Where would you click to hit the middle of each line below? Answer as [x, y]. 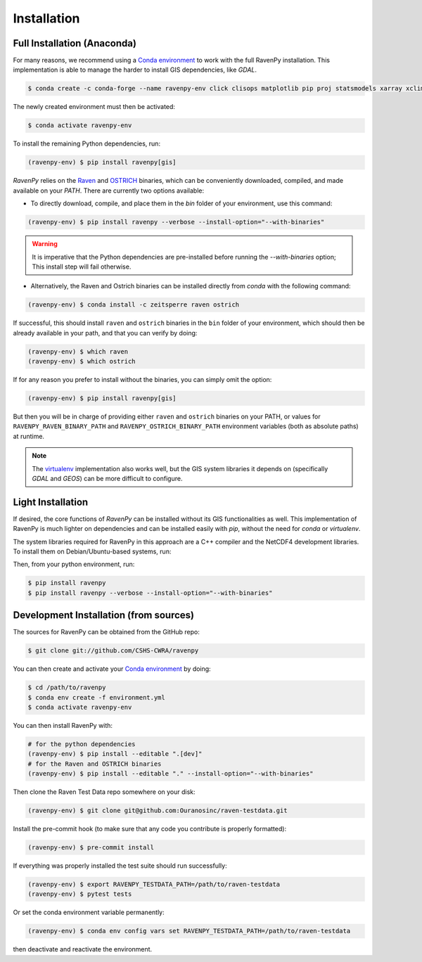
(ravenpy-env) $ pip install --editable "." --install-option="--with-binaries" [171, 774]
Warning [45, 244]
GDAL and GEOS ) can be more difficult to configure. [107, 478]
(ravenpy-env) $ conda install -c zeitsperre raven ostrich [134, 305]
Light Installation [51, 502]
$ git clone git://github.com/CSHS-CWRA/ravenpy [113, 651]
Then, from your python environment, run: [74, 564]
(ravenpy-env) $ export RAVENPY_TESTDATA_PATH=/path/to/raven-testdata [154, 885]
